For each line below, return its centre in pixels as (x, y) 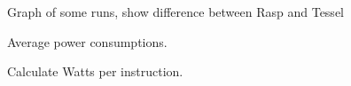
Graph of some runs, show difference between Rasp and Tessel (175, 12)
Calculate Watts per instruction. (95, 71)
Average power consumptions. (87, 41)
